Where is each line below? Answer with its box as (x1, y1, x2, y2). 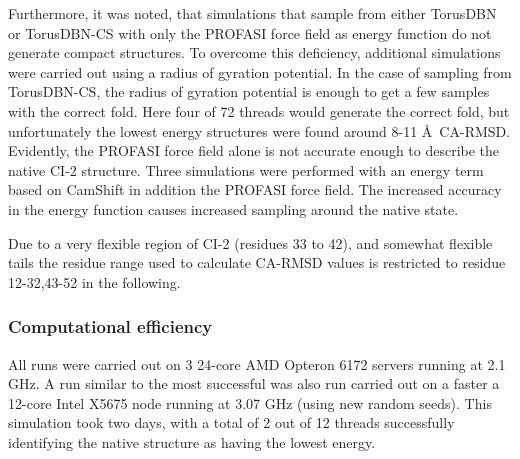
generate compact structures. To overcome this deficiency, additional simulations (8, 42, 501, 63)
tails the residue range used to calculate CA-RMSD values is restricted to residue (8, 252, 506, 273)
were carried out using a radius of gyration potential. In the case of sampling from (8, 61, 512, 82)
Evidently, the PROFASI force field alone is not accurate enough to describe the (8, 140, 500, 161)
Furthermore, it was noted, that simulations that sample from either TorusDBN (8, 3, 497, 23)
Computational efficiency (8, 314, 213, 339)
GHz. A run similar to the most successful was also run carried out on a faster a (8, 373, 500, 394)
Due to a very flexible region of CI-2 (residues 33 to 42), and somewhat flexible (8, 232, 493, 253)
